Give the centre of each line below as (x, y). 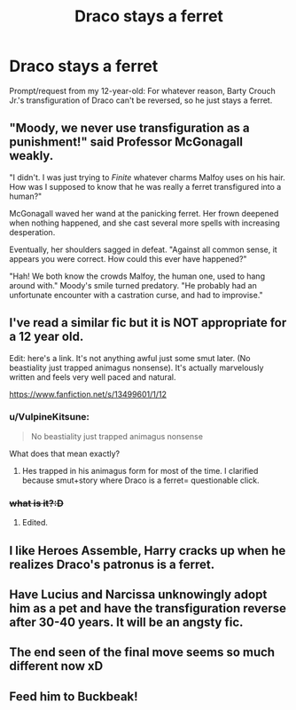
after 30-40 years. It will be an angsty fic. (126, 622)
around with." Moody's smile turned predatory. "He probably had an (133, 285)
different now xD (56, 666)
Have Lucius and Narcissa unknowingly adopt (138, 594)
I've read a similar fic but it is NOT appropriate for (148, 323)
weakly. (31, 156)
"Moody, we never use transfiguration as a (129, 128)
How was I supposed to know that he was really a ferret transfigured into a (145, 186)
